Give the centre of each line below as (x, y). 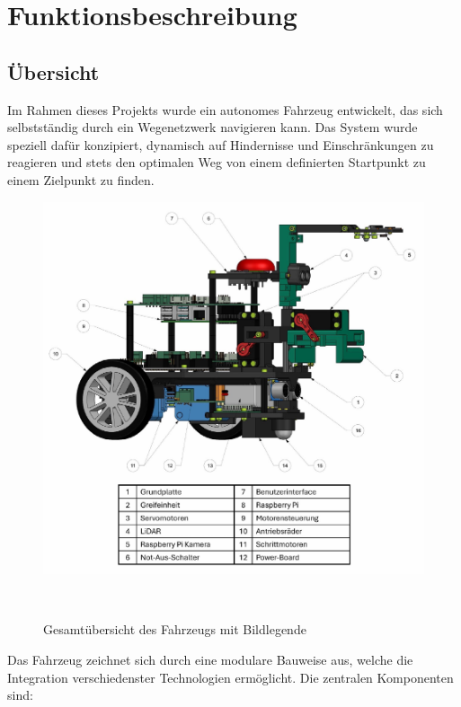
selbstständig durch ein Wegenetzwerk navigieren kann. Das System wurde (213, 127)
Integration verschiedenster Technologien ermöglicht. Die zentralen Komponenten (230, 677)
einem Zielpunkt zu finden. (81, 179)
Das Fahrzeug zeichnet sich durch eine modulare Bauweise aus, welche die (210, 659)
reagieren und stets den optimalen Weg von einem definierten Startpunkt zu (217, 162)
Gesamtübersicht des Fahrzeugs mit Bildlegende (175, 629)
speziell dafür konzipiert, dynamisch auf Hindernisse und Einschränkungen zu (221, 144)
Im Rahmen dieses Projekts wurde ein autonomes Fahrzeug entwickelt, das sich (225, 109)
